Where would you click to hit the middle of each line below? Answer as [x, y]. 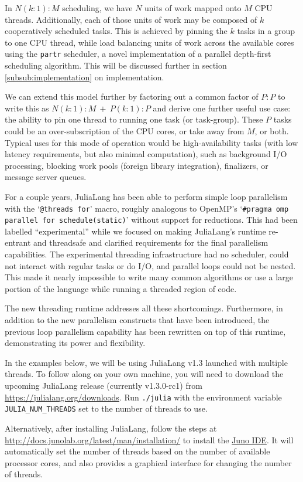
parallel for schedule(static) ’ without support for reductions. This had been [151, 220]
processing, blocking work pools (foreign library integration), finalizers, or [137, 165]
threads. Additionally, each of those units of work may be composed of [131, 19]
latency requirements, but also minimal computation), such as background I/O [146, 154]
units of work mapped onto [193, 8]
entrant [18, 242]
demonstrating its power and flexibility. [75, 343]
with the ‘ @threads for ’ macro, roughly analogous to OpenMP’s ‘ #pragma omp [147, 208]
